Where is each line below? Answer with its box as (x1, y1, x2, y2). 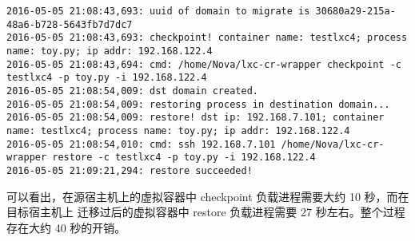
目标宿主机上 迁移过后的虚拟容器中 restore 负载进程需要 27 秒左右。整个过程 (6, 203, 405, 220)
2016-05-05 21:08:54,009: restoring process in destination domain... (6, 98, 390, 110)
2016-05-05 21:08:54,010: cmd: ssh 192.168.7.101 (6, 138, 276, 150)
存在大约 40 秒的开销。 (6, 219, 126, 235)
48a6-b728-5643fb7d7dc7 (6, 18, 133, 30)
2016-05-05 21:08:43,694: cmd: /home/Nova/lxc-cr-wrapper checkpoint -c (6, 58, 401, 70)
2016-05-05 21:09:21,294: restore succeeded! (6, 164, 253, 176)
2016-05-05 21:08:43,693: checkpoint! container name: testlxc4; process (6, 32, 408, 44)
